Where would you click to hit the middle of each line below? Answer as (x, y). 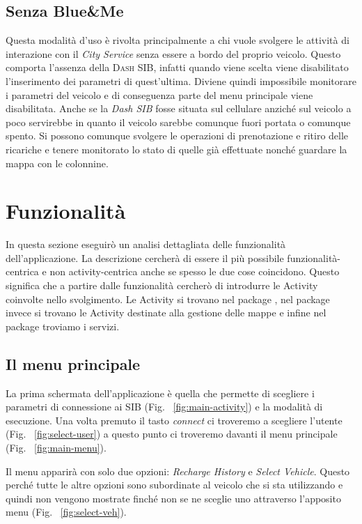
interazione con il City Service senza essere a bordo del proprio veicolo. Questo (173, 53)
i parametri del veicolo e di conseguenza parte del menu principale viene (159, 94)
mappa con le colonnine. (57, 163)
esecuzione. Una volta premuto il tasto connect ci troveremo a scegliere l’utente (174, 420)
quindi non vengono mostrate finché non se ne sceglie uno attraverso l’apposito (173, 498)
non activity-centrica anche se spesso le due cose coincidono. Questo (195, 271)
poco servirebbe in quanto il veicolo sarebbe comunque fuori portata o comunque (178, 122)
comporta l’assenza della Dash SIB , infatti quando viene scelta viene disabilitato (177, 67)
